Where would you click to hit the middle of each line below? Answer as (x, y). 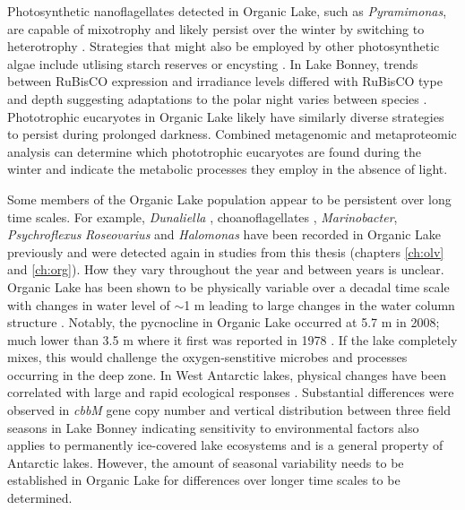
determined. (40, 498)
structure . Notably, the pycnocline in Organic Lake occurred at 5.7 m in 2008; (224, 322)
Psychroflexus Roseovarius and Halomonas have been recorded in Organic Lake (224, 234)
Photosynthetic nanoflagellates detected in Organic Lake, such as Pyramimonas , (227, 11)
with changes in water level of (89, 304)
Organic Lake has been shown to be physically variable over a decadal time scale (228, 286)
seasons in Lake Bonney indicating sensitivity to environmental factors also (213, 427)
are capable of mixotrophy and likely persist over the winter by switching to (216, 28)
